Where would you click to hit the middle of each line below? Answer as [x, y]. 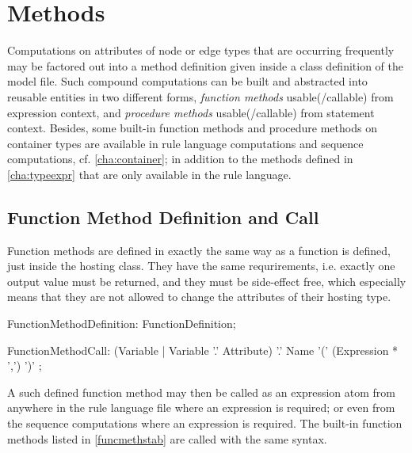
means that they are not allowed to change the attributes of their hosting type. [199, 297]
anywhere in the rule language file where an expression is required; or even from [201, 407]
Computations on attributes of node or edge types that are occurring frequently [201, 50]
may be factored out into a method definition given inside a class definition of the [206, 65]
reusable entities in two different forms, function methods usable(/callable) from [200, 96]
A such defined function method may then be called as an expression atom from [201, 392]
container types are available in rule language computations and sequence [185, 143]
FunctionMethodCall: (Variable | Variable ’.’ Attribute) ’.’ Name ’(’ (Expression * [203, 350]
